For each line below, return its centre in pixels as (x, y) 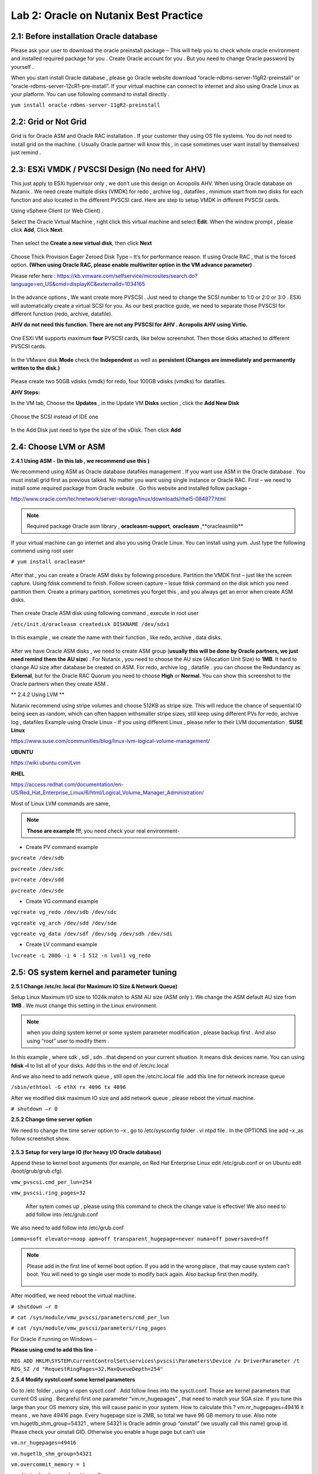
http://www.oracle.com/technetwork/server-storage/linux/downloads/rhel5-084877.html (118, 499)
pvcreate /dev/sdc (37, 869)
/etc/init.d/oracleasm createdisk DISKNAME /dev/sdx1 (90, 624)
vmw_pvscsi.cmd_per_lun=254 (52, 1182)
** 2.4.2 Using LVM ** (38, 695)
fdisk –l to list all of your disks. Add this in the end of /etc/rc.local (90, 1065)
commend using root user (42, 551)
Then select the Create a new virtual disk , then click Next (82, 243)
